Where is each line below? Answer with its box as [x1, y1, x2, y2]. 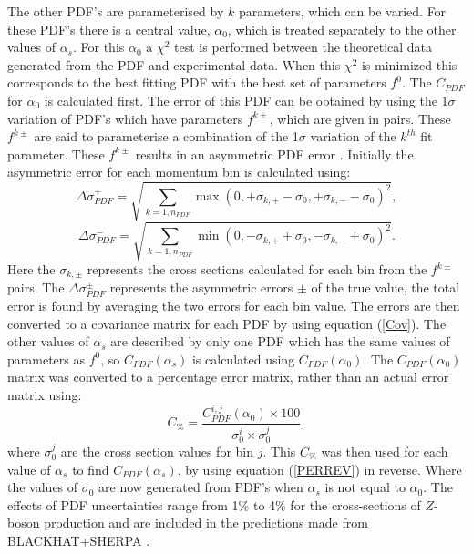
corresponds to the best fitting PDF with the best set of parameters [7, 73, 386, 92]
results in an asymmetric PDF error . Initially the [135, 144, 414, 163]
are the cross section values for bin [60, 441, 254, 460]
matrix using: [7, 385, 82, 405]
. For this [72, 37, 125, 56]
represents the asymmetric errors [109, 278, 293, 297]
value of [7, 459, 51, 478]
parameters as [7, 349, 85, 368]
